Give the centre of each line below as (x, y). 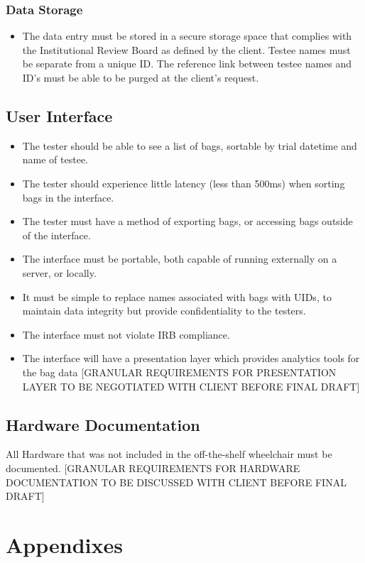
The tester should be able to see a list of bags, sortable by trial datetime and (190, 145)
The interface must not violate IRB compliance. (126, 334)
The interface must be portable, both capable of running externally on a (180, 259)
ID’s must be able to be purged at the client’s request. (141, 77)
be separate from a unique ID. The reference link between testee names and (187, 64)
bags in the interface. (68, 197)
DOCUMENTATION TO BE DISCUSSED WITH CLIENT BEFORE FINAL (176, 482)
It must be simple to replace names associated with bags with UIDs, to (177, 296)
